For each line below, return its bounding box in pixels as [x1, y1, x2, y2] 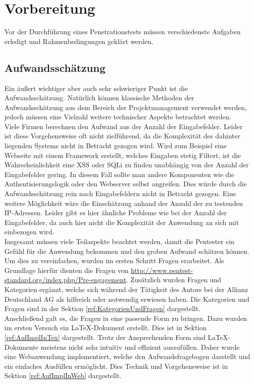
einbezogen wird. [4, 226, 54, 237]
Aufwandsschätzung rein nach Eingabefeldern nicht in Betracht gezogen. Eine [4, 188, 236, 199]
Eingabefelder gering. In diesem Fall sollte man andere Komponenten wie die [4, 169, 234, 179]
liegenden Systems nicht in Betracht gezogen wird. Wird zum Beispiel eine [4, 140, 227, 151]
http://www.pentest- [130, 265, 193, 275]
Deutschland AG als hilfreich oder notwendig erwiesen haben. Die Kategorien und [4, 294, 250, 304]
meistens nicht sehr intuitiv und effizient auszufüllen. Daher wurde [41, 341, 240, 352]
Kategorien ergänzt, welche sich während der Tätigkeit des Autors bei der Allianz [4, 284, 248, 294]
